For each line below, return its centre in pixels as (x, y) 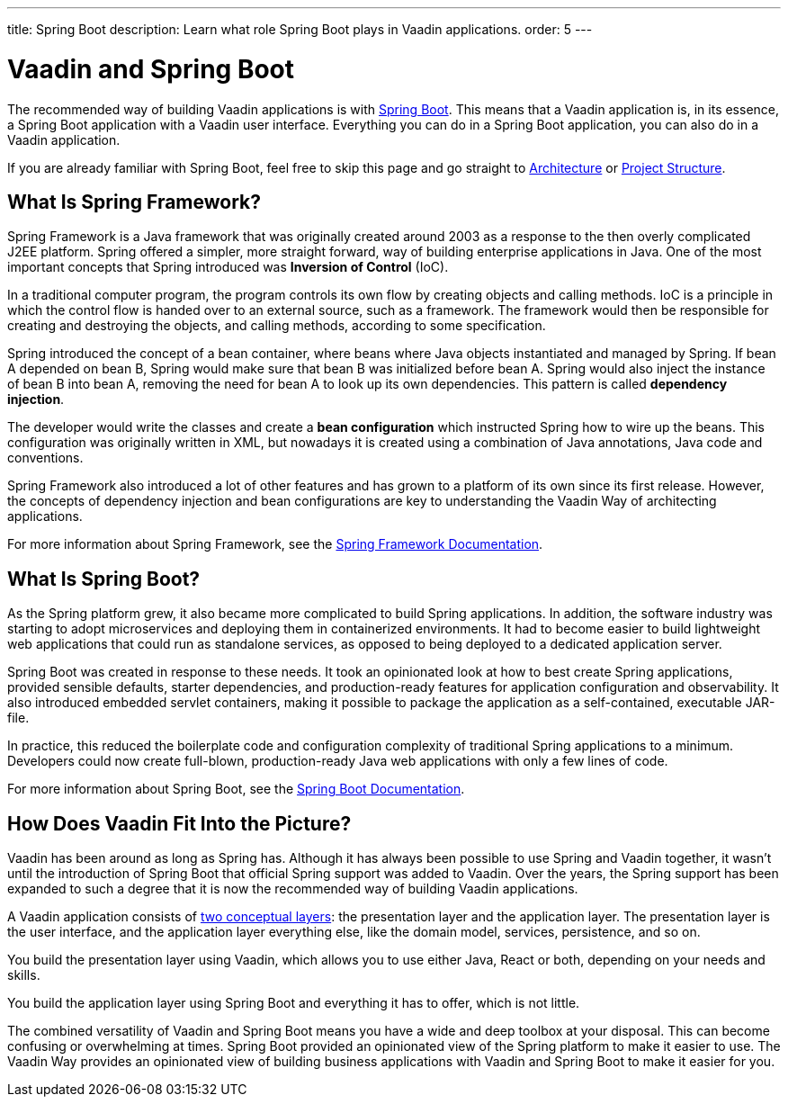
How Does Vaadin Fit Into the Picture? (179, 823)
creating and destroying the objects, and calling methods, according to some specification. (277, 326)
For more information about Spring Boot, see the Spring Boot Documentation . (236, 789)
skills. (24, 975)
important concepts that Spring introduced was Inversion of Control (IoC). (228, 267)
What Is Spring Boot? (104, 579)
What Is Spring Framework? (134, 202)
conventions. (45, 458)
